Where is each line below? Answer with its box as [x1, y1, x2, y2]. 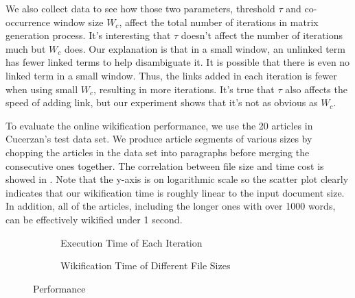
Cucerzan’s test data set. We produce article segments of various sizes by [5, 132, 312, 146]
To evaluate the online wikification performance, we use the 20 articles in [5, 118, 313, 132]
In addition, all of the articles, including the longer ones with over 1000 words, [5, 199, 336, 213]
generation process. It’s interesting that [5, 28, 171, 42]
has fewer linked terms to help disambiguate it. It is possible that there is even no [5, 55, 350, 69]
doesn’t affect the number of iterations [181, 28, 343, 42]
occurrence [5, 14, 51, 29]
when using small [5, 82, 78, 96]
